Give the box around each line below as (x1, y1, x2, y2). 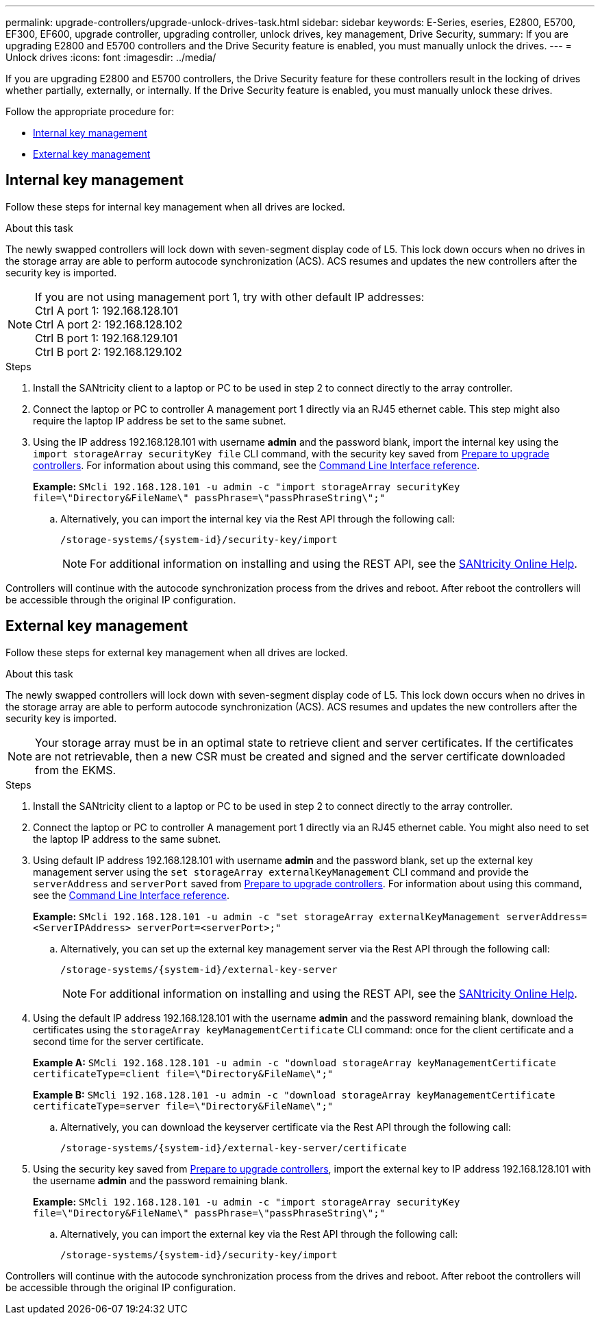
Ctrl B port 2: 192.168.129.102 (35, 344, 182, 359)
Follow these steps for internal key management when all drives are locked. (5, 200, 345, 213)
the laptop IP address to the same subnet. (33, 832, 221, 845)
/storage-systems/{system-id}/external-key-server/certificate (60, 1142, 407, 1153)
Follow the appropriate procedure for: (5, 106, 175, 117)
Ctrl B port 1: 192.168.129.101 (35, 331, 178, 345)
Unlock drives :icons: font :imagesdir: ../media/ (5, 51, 216, 63)
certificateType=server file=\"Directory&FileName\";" (33, 1100, 334, 1112)
